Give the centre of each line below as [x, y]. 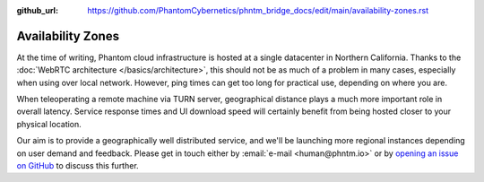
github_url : [37, 10]
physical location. [49, 124]
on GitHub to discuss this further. [78, 166]
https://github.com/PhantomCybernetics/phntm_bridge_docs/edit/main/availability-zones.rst [258, 10]
